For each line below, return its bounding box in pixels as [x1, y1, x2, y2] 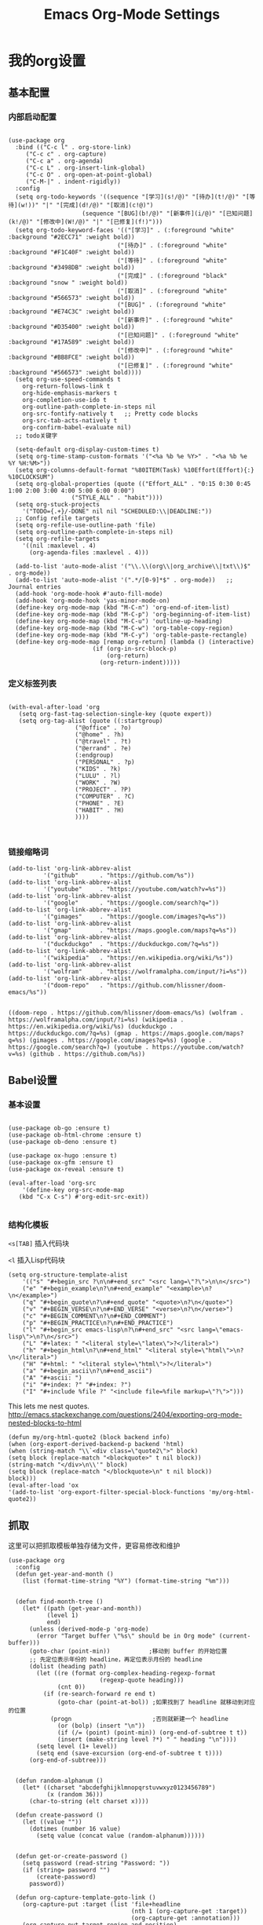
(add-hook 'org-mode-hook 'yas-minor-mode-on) [15, 597, 170, 605]
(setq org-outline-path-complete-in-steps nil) [15, 528, 174, 535]
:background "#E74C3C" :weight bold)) [8, 308, 135, 316]
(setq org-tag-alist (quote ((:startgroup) [18, 717, 163, 725]
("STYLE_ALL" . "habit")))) [71, 493, 163, 502]
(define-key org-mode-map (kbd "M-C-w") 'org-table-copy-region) [15, 624, 234, 632]
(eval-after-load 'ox [8, 1481, 79, 1489]
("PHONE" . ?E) [75, 799, 125, 808]
